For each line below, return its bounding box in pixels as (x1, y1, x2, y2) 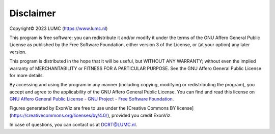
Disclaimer (9, 8, 56, 19)
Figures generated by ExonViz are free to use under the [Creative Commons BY (9, 105, 176, 111)
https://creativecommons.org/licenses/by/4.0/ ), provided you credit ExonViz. (11, 112, 172, 118)
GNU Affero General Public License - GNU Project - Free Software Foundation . (9, 96, 174, 102)
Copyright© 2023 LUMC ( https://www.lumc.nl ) (9, 25, 108, 31)
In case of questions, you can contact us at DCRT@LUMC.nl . (9, 122, 137, 128)
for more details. (9, 72, 44, 78)
